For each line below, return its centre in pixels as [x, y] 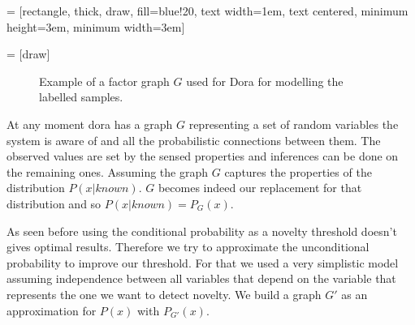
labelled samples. [81, 97]
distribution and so [54, 203]
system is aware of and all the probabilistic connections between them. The [194, 140]
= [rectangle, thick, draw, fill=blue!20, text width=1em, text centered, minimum [207, 11]
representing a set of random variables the [294, 124]
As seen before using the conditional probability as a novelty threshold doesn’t [202, 231]
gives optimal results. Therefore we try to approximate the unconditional [188, 247]
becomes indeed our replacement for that [260, 188]
